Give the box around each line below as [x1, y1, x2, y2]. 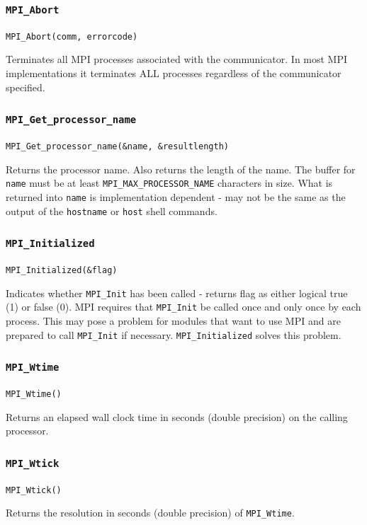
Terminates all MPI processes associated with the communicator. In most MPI [6, 52, 348, 67]
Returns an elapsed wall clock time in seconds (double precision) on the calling [6, 409, 348, 424]
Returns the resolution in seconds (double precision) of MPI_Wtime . [6, 505, 295, 520]
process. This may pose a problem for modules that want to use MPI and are [6, 313, 341, 328]
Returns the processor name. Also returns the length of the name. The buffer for [6, 161, 356, 176]
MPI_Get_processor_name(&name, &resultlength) [6, 142, 229, 151]
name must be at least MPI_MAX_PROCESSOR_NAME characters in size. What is [6, 175, 333, 190]
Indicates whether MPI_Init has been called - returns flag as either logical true [6, 285, 348, 300]
